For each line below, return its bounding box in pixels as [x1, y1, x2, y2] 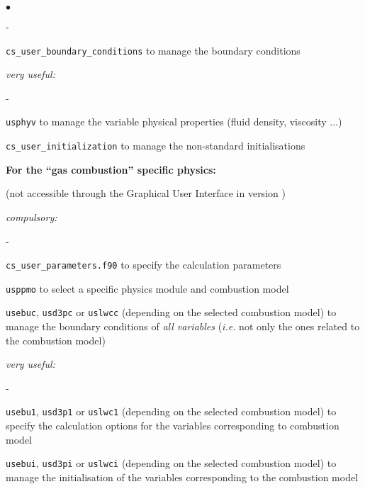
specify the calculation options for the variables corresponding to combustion [6, 418, 339, 433]
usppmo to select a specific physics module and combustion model [6, 281, 289, 296]
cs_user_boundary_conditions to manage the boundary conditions [6, 43, 301, 57]
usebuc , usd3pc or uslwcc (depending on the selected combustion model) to [6, 305, 337, 320]
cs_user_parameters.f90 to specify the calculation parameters [6, 257, 281, 272]
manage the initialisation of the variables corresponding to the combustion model [6, 469, 359, 484]
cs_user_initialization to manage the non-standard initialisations [6, 138, 305, 153]
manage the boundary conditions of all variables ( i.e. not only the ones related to [6, 319, 360, 334]
